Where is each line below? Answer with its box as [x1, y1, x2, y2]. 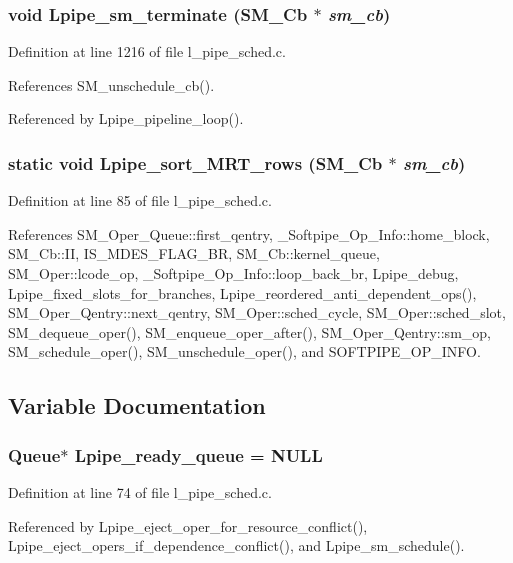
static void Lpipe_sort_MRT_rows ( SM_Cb [8, 150, 383, 175]
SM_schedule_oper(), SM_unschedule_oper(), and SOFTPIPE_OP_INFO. [8, 341, 481, 362]
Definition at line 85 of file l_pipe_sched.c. [8, 190, 272, 211]
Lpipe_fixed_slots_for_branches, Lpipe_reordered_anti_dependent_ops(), [8, 282, 477, 303]
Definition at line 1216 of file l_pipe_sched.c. [8, 41, 286, 62]
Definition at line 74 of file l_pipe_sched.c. [8, 481, 272, 502]
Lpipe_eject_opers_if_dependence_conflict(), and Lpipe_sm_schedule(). [8, 535, 465, 556]
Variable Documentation [8, 390, 266, 421]
